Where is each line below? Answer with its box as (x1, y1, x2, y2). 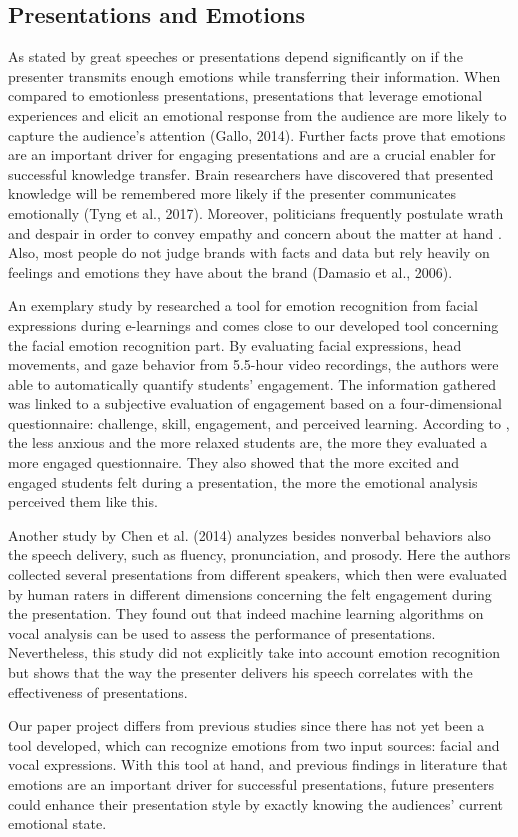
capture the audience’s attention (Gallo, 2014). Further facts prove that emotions (8, 124, 506, 145)
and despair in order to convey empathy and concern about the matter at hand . (8, 222, 502, 243)
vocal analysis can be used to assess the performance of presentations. (8, 622, 436, 643)
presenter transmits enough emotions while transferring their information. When (8, 65, 501, 86)
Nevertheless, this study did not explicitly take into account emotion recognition (8, 642, 500, 663)
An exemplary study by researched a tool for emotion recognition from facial (8, 295, 478, 316)
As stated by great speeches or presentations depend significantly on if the (8, 46, 463, 67)
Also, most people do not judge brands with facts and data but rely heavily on (8, 242, 490, 263)
